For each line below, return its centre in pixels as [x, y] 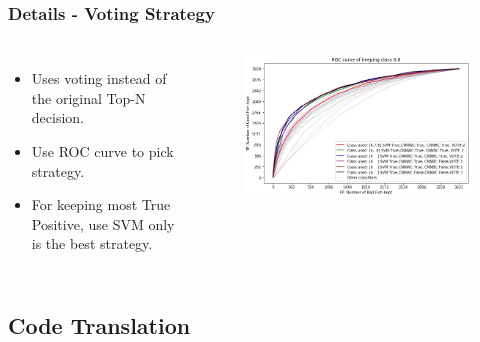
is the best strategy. [92, 243]
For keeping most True [101, 204]
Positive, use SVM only [103, 223]
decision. [57, 117]
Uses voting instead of [99, 78]
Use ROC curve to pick [102, 151]
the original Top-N [88, 97]
